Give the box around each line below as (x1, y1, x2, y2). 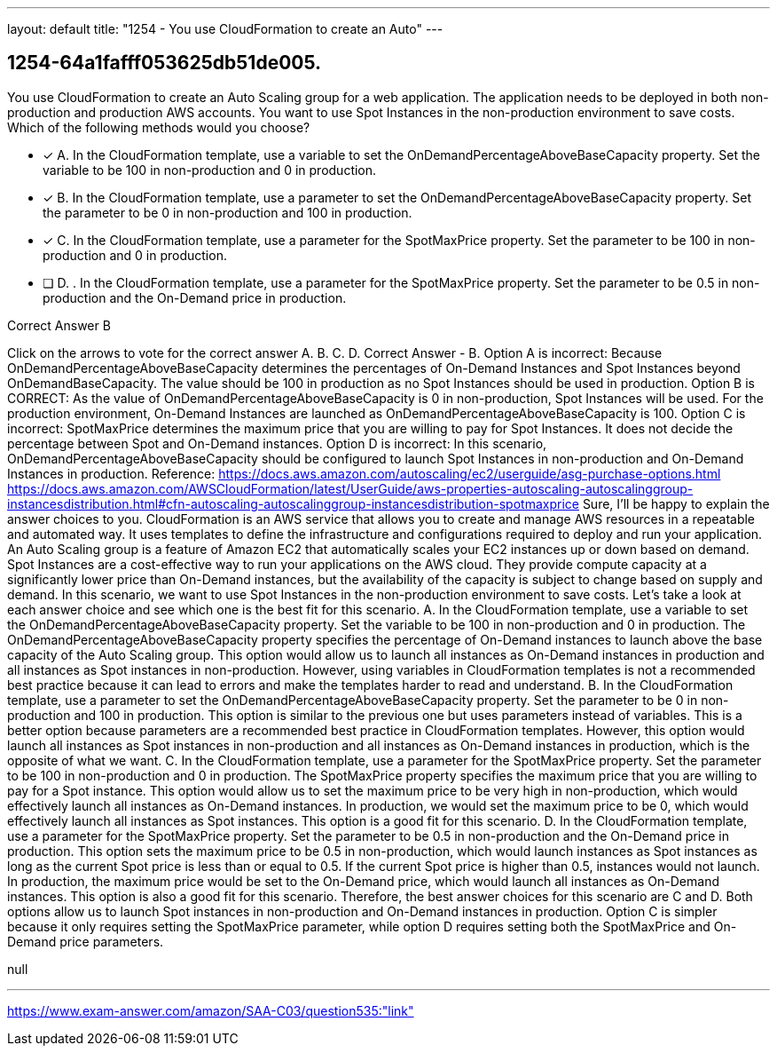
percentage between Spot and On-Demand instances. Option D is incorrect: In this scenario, (7, 435, 547, 451)
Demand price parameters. (7, 933, 164, 949)
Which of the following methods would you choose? (7, 119, 310, 135)
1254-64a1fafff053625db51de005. (7, 51, 322, 75)
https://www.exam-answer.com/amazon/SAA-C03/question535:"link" (7, 1002, 414, 1018)
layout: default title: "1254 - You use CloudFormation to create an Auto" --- (7, 21, 443, 36)
